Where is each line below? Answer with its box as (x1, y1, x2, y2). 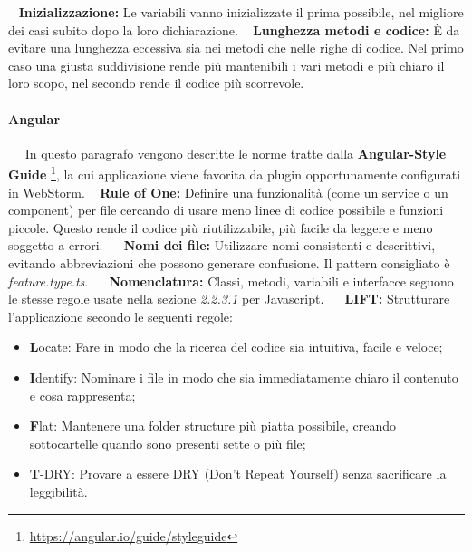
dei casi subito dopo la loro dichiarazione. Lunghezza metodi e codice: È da (8, 20, 460, 39)
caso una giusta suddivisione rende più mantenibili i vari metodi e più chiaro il (8, 55, 445, 74)
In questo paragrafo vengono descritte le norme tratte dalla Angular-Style (24, 143, 447, 162)
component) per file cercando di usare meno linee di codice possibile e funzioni (8, 200, 444, 219)
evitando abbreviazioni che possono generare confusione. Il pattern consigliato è (8, 253, 450, 272)
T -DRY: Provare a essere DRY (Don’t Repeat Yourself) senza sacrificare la (29, 464, 447, 483)
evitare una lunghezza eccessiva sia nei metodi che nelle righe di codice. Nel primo (8, 38, 464, 57)
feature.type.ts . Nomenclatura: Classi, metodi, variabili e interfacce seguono (8, 271, 454, 290)
